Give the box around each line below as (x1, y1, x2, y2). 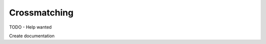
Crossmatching (9, 7, 74, 18)
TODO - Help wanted (9, 24, 52, 30)
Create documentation (9, 33, 55, 39)
